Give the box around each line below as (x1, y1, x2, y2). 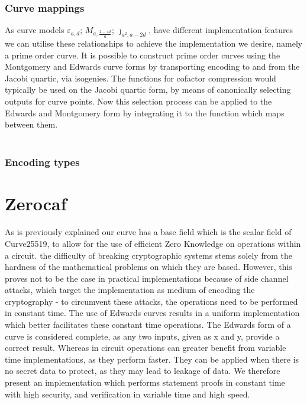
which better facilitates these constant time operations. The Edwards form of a (5, 318, 291, 331)
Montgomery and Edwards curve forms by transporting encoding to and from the (5, 60, 300, 73)
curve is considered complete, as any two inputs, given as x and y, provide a (5, 330, 280, 342)
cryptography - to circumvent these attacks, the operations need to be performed (5, 295, 298, 307)
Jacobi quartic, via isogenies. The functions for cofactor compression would (5, 71, 276, 84)
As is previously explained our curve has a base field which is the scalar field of (5, 226, 292, 238)
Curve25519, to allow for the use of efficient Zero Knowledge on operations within (5, 237, 301, 249)
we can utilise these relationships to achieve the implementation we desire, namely (5, 37, 303, 50)
